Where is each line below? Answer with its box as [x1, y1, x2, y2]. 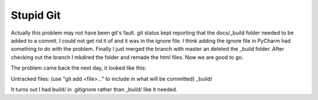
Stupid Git [11, 9, 61, 22]
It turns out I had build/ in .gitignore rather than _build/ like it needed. [11, 85, 178, 93]
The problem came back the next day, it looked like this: [11, 64, 147, 71]
